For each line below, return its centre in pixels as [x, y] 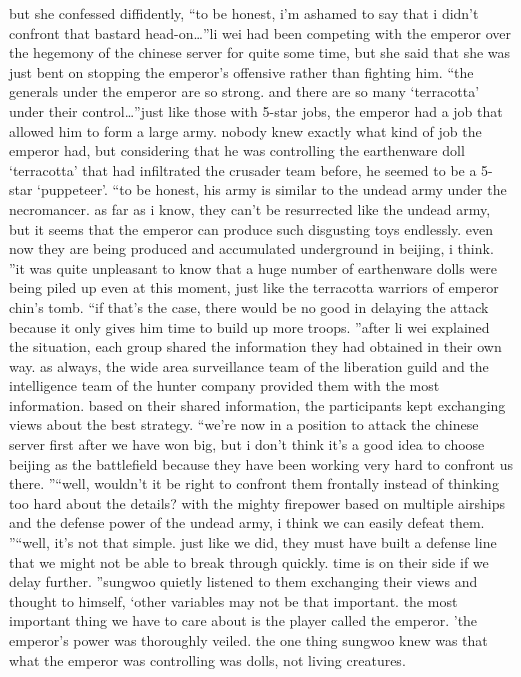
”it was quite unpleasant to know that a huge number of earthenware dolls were [253, 267]
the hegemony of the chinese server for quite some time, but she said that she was [260, 52]
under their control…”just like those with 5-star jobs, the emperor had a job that [256, 110]
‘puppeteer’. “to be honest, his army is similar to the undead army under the [272, 189]
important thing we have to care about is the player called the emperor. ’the [243, 620]
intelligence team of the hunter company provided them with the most [224, 385]
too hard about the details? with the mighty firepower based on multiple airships [257, 502]
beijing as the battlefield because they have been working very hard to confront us [261, 463]
